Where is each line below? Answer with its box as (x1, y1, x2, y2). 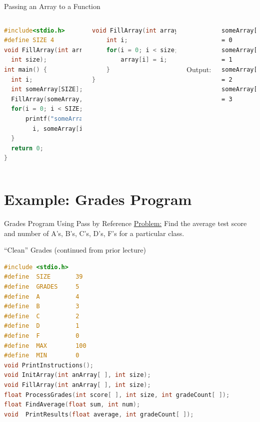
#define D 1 (4, 322, 79, 330)
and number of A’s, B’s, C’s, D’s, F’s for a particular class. (4, 228, 184, 238)
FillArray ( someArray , (11, 95, 83, 103)
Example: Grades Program (4, 189, 192, 209)
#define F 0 (4, 332, 79, 339)
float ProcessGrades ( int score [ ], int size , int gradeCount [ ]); (4, 391, 230, 398)
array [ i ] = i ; (120, 56, 167, 64)
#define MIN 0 (4, 352, 79, 359)
